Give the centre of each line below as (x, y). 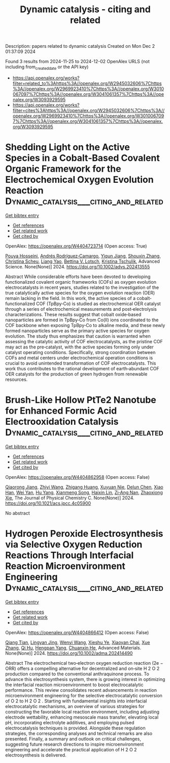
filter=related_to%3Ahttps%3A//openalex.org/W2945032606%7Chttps (87, 83)
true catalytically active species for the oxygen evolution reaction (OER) (80, 293)
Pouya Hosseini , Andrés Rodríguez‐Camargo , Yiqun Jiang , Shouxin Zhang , (83, 256)
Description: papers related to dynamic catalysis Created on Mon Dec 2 (80, 46)
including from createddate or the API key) (47, 67)
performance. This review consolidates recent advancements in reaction (81, 690)
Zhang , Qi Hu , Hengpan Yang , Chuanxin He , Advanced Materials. (73, 647)
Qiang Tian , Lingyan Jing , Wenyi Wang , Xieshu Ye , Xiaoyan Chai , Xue (78, 642)
